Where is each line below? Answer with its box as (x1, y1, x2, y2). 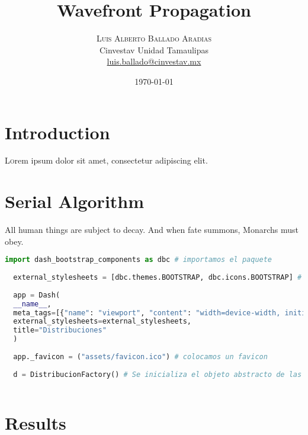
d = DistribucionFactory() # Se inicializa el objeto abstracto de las (13, 370, 302, 379)
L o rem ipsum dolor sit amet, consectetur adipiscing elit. (5, 154, 208, 167)
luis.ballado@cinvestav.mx (107, 55, 201, 68)
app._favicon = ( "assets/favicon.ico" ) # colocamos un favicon (13, 352, 268, 361)
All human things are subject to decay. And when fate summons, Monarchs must (5, 223, 299, 236)
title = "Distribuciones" (13, 326, 107, 335)
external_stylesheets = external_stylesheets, (13, 317, 192, 326)
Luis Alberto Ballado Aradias (96, 32, 212, 44)
